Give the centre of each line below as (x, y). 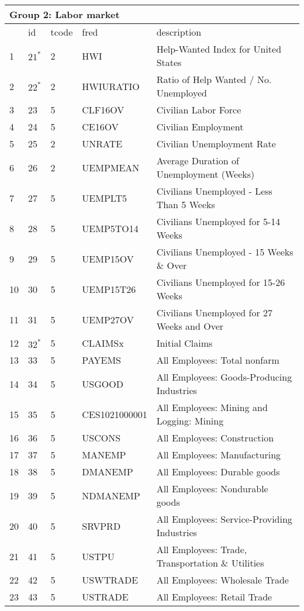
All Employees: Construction (215, 438)
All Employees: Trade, (202, 549)
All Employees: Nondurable (212, 489)
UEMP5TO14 (110, 228)
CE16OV (100, 127)
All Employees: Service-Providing (224, 519)
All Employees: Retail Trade (214, 597)
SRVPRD (101, 526)
